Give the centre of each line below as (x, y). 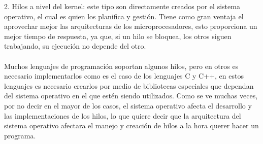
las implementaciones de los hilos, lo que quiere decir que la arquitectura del (123, 115)
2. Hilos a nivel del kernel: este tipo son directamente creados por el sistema (122, 6)
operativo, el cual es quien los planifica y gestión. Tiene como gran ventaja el (124, 16)
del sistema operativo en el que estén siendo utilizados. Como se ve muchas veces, (131, 96)
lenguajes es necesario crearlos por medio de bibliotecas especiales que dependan (129, 85)
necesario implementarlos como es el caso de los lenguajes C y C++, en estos (124, 76)
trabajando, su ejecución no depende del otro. (75, 46)
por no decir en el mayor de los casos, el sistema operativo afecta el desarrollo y (128, 105)
